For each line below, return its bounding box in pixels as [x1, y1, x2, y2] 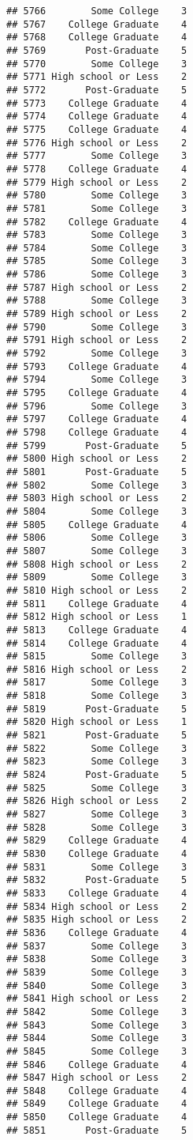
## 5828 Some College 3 [6, 821, 187, 833]
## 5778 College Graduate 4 [6, 163, 187, 175]
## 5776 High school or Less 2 [6, 137, 187, 149]
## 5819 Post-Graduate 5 [6, 703, 187, 715]
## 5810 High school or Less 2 [6, 584, 187, 596]
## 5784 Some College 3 [6, 242, 187, 254]
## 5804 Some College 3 [6, 505, 187, 517]
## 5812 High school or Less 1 [6, 611, 187, 623]
